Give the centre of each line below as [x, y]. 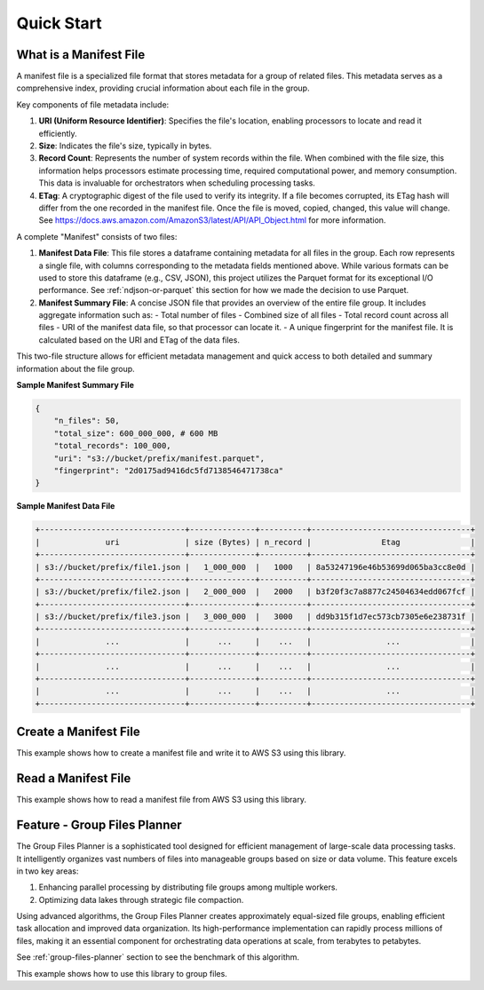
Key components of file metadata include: [93, 104]
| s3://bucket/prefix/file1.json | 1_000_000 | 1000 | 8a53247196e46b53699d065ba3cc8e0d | [255, 567]
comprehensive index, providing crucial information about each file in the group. [163, 88]
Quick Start [59, 23]
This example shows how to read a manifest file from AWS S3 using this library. [161, 800]
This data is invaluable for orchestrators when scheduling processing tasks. [177, 183]
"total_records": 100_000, [113, 446]
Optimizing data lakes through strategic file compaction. [141, 899]
